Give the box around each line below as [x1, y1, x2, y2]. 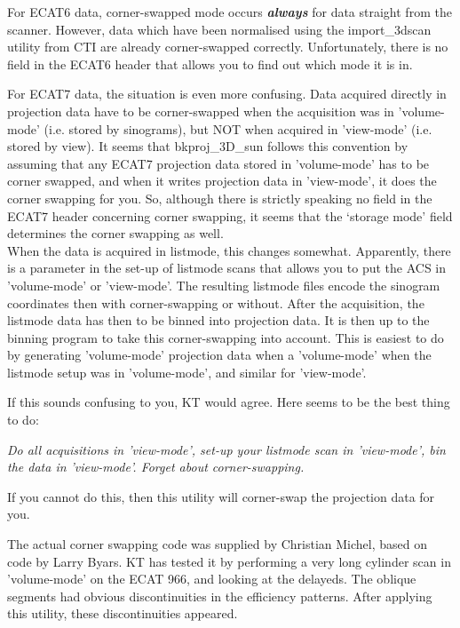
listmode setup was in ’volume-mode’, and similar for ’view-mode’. [7, 362, 367, 381]
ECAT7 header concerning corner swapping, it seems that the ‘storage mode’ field [7, 206, 453, 225]
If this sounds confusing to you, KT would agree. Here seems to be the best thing [7, 393, 450, 411]
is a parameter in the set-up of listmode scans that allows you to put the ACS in [7, 258, 447, 277]
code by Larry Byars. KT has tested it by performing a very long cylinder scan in [7, 552, 451, 570]
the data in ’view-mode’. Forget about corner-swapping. [7, 457, 305, 476]
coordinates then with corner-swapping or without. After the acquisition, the [7, 293, 424, 312]
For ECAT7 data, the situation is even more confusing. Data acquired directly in [7, 84, 447, 103]
